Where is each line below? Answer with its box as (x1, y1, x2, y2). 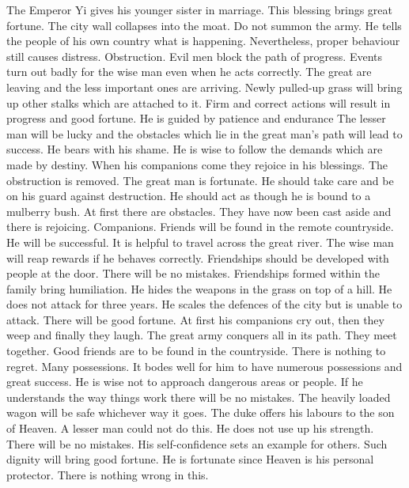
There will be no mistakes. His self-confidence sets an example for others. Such (6, 435, 388, 452)
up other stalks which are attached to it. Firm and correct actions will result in (6, 94, 391, 111)
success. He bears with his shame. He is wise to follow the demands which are (6, 141, 383, 157)
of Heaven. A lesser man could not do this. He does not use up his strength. (6, 420, 374, 437)
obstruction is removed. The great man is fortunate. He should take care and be (6, 172, 394, 188)
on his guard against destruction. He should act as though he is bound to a (6, 187, 371, 204)
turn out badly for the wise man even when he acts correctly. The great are (6, 63, 372, 80)
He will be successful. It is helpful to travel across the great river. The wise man (6, 233, 394, 250)
